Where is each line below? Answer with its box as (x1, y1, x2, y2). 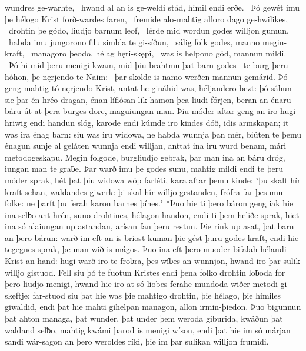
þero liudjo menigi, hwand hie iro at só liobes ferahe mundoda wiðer (5, 278, 250, 290)
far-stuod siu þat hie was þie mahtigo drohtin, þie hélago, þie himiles (32, 289, 281, 301)
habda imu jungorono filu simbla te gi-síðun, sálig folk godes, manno (8, 35, 260, 48)
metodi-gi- (252, 278, 290, 290)
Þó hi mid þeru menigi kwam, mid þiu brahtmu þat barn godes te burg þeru (8, 58, 288, 71)
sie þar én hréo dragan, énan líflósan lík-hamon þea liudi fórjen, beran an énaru (5, 93, 291, 105)
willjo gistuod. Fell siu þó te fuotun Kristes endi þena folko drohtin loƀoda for (5, 266, 285, 278)
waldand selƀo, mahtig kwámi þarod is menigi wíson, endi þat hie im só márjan (5, 323, 291, 336)
